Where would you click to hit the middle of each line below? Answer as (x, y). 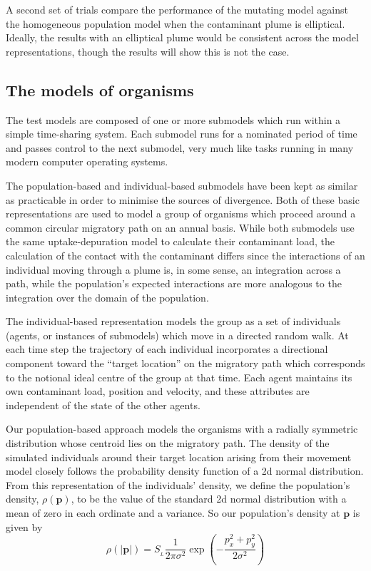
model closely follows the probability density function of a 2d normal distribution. (185, 471)
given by (24, 526)
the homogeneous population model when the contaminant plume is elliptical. (176, 23)
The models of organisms (100, 89)
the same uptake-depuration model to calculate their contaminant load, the (170, 241)
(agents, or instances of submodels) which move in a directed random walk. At (177, 335)
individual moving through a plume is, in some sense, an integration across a (173, 269)
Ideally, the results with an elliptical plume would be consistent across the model (182, 37)
